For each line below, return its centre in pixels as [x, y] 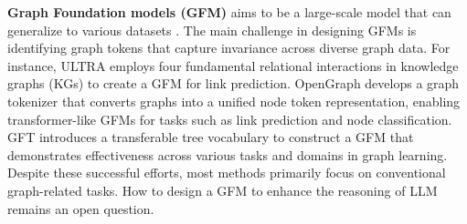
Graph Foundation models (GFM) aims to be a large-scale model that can [229, 12]
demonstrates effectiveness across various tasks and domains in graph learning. [228, 154]
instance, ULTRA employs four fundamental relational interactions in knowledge [233, 65]
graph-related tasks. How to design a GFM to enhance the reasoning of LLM [223, 190]
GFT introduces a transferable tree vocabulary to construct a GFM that [211, 137]
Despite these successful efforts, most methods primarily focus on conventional [227, 173]
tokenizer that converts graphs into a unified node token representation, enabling [234, 101]
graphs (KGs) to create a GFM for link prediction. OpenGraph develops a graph [233, 83]
